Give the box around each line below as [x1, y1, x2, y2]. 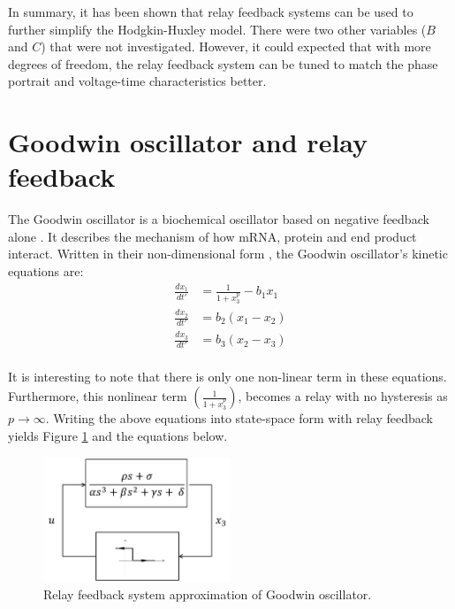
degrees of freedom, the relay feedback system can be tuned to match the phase [8, 54, 438, 73]
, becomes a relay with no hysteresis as [238, 387, 448, 405]
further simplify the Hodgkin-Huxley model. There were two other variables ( [8, 19, 427, 38]
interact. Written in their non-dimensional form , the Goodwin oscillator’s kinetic [8, 244, 448, 263]
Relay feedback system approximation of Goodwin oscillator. [43, 585, 372, 604]
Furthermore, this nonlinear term [8, 387, 187, 405]
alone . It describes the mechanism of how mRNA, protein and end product [8, 227, 417, 245]
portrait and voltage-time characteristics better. [8, 72, 267, 90]
